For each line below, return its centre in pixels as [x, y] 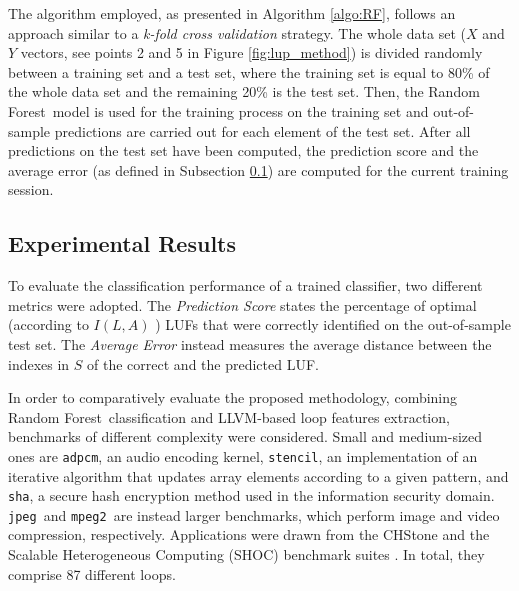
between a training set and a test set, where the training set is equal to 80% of [249, 71]
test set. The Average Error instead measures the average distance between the [250, 343]
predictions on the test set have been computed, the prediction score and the [243, 150]
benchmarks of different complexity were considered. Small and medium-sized [245, 436]
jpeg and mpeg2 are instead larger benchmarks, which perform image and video [254, 514]
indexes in [39, 363]
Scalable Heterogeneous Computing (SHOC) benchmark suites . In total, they [246, 554]
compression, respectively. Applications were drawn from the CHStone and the [249, 534]
